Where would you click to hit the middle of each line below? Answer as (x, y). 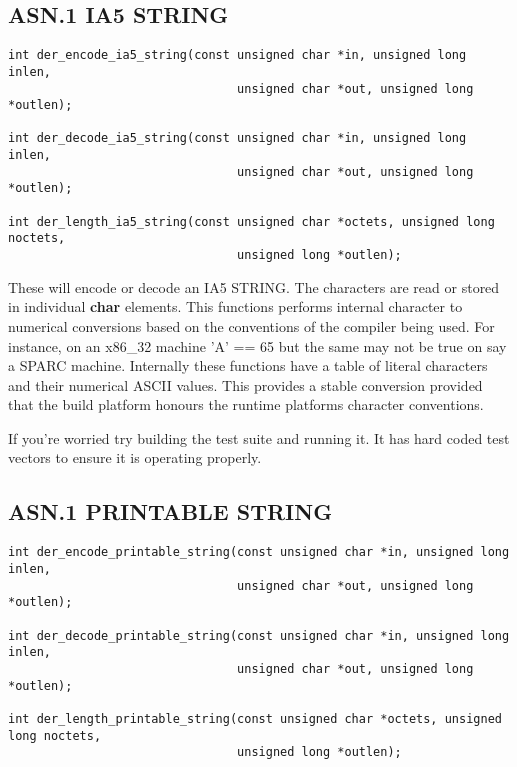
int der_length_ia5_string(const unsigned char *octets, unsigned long (251, 221)
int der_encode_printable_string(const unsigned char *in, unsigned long (259, 552)
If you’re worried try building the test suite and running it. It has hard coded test (259, 437)
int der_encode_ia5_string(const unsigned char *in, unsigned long (237, 55)
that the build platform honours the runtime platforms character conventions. (246, 404)
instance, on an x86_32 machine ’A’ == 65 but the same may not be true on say (257, 345)
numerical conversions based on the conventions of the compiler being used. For (251, 325)
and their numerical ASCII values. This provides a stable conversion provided (245, 384)
